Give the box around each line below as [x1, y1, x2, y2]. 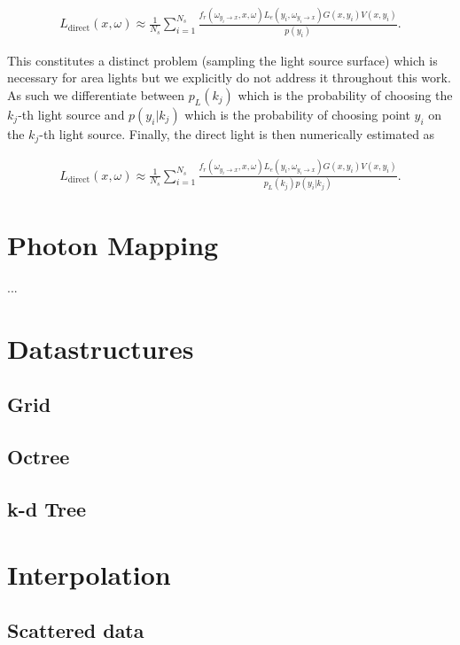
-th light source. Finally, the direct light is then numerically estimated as [39, 124, 435, 143]
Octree [7, 443, 70, 470]
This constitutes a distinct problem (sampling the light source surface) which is [7, 51, 438, 69]
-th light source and [18, 105, 125, 123]
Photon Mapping [7, 227, 219, 263]
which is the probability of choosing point [184, 105, 410, 123]
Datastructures [7, 330, 194, 366]
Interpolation [7, 556, 171, 592]
